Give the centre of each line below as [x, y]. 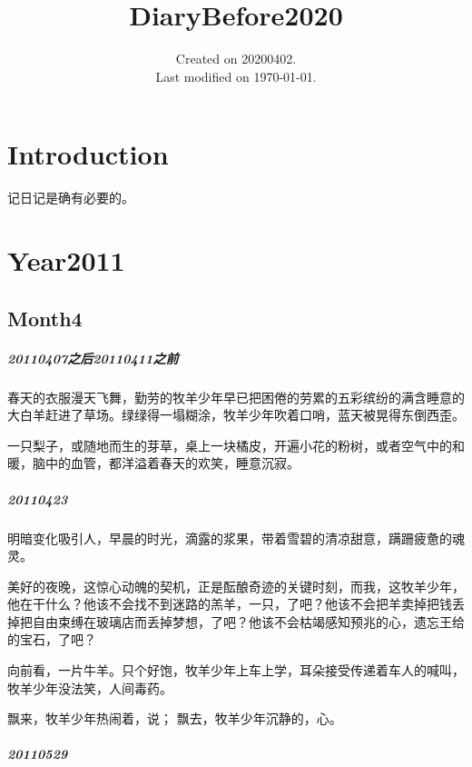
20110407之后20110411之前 [93, 358]
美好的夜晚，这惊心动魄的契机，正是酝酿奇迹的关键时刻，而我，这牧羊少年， [236, 586]
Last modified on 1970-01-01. [236, 76]
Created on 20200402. [236, 59]
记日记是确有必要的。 [71, 198]
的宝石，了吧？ [52, 639]
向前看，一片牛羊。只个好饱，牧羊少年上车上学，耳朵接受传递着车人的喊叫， [236, 670]
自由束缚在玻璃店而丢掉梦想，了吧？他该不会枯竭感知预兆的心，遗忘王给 [248, 621]
